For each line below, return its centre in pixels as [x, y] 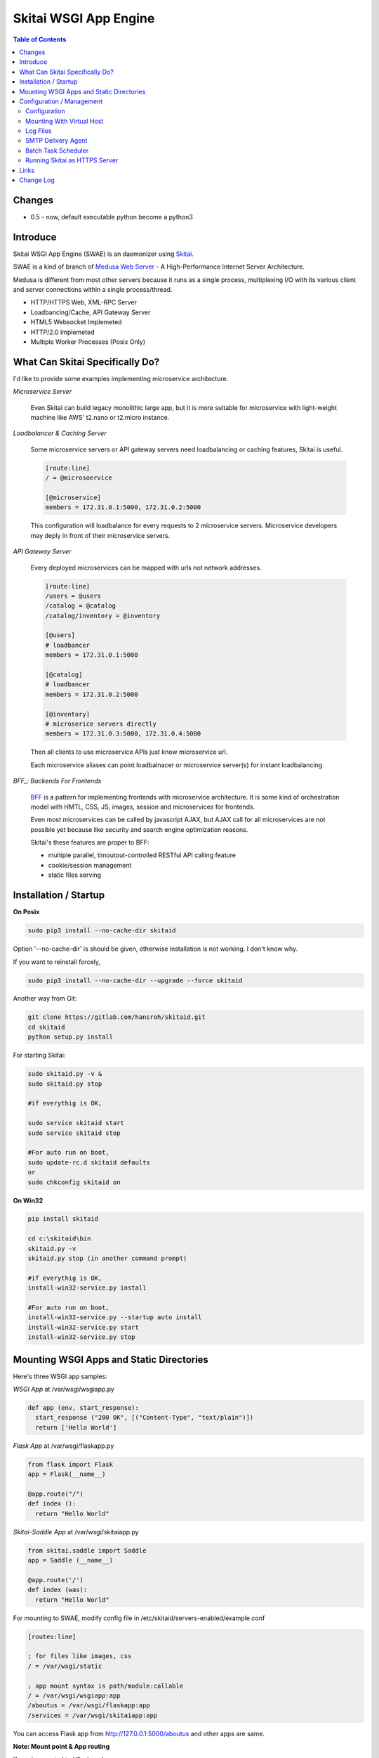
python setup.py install [71, 1037]
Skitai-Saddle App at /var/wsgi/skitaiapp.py [76, 1532]
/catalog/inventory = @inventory [103, 616]
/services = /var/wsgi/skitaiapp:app [93, 1715]
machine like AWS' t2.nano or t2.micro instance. [100, 418]
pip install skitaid [63, 1219]
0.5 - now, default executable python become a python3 [112, 217]
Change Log [37, 180]
